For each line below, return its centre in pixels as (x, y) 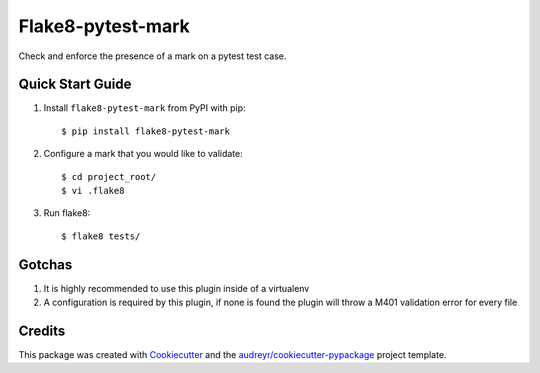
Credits (42, 330)
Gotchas (45, 264)
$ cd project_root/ (109, 176)
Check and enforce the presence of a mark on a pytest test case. (152, 56)
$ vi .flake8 (93, 191)
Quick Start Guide (75, 84)
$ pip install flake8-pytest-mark (145, 131)
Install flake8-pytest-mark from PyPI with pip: (144, 108)
